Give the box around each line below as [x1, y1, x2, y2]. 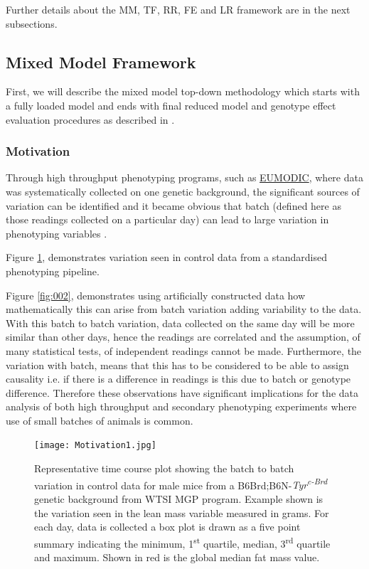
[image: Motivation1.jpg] [34, 440, 156, 451]
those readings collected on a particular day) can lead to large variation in [6, 212, 329, 227]
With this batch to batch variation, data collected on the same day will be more [6, 315, 355, 330]
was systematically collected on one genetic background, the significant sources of [6, 184, 360, 198]
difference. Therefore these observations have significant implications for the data [6, 385, 359, 400]
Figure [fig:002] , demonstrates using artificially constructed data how [6, 287, 306, 302]
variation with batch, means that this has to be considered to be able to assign [6, 357, 349, 372]
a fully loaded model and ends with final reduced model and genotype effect [6, 97, 336, 112]
